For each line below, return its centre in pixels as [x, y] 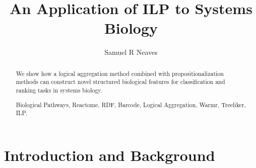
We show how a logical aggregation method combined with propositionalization [120, 73]
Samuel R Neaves [131, 52]
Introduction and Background [110, 155]
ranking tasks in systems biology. [59, 90]
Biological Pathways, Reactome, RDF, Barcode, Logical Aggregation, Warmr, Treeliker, [131, 104]
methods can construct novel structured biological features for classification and [120, 82]
